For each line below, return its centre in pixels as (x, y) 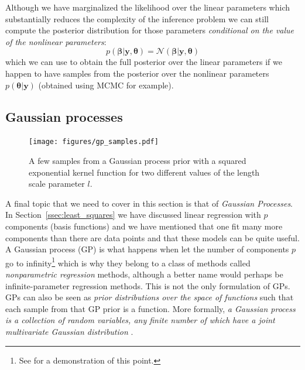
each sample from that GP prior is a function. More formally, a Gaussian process (150, 308)
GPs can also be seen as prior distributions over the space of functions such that (150, 297)
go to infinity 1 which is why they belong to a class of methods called (128, 262)
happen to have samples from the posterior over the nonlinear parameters (137, 73)
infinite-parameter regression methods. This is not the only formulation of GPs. (148, 285)
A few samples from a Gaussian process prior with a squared (138, 161)
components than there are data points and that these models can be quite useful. (152, 237)
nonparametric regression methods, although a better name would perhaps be (144, 274)
